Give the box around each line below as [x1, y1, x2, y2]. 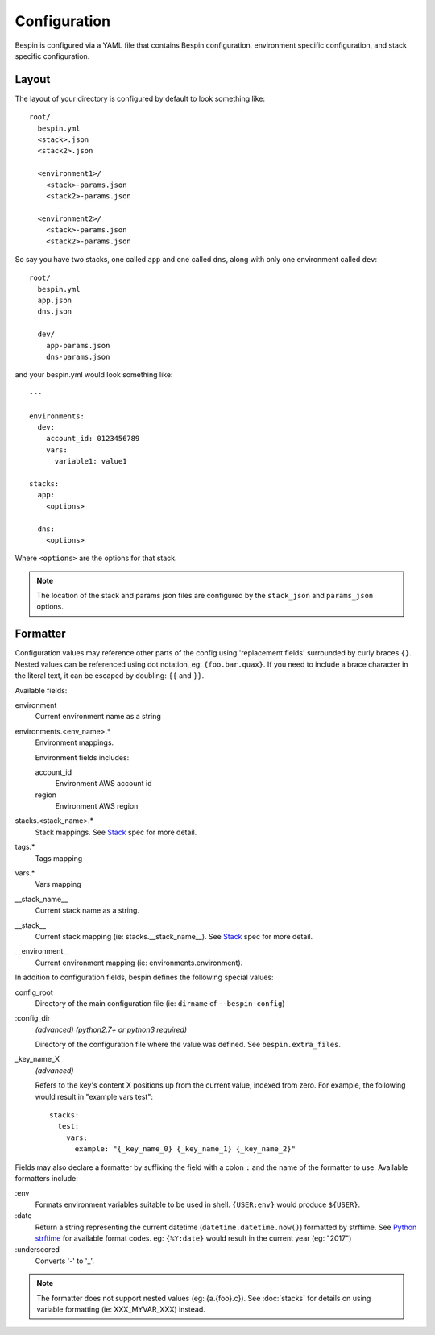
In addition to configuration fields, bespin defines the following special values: [14, 972, 274, 983]
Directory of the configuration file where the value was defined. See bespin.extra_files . [35, 1040, 342, 1050]
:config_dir [14, 1013, 51, 1023]
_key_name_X [14, 1054, 60, 1064]
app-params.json [45, 341, 110, 350]
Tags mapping [35, 853, 83, 863]
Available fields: [14, 685, 68, 695]
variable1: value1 [54, 456, 127, 466]
